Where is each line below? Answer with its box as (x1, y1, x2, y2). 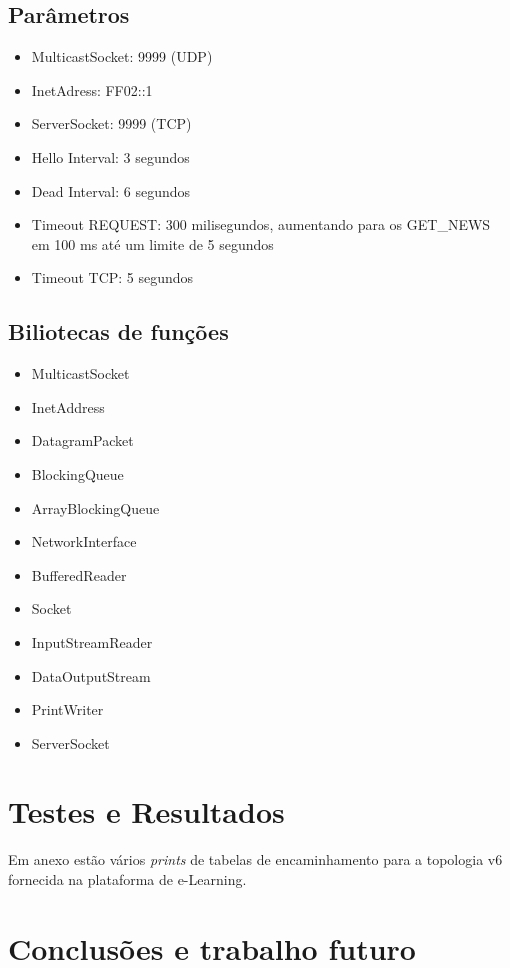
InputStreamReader (31, 631, 153, 652)
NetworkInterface (31, 531, 137, 552)
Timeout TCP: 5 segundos (31, 267, 194, 288)
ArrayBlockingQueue (31, 497, 160, 518)
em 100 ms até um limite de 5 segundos (31, 233, 274, 254)
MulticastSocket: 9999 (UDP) (31, 46, 213, 67)
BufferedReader (31, 564, 127, 585)
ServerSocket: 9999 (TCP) (31, 113, 192, 134)
